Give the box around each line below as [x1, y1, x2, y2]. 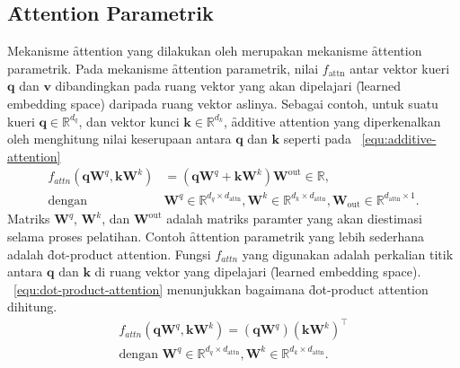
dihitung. [7, 297, 57, 316]
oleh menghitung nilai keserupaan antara [7, 129, 232, 148]
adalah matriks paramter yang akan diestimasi [166, 209, 422, 228]
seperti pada [283, 129, 351, 148]
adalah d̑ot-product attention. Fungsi [7, 244, 211, 263]
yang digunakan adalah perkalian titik [242, 244, 454, 263]
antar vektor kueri [349, 58, 450, 77]
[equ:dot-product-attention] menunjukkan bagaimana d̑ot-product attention [13, 279, 429, 298]
